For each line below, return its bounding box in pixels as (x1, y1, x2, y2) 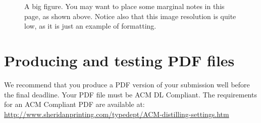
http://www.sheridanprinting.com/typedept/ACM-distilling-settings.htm (4, 108, 229, 119)
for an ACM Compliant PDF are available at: (4, 99, 145, 109)
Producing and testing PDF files (4, 50, 235, 70)
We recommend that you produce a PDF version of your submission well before (4, 79, 250, 89)
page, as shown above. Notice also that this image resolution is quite (24, 11, 236, 21)
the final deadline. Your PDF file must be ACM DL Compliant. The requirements (4, 89, 257, 99)
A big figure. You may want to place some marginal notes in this (24, 1, 225, 11)
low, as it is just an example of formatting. (24, 21, 156, 31)
